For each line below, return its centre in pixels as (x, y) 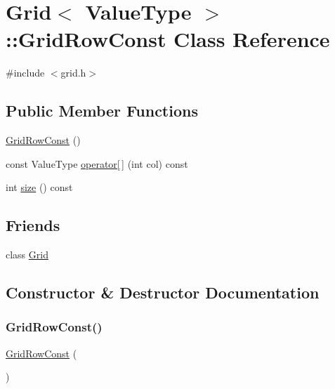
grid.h (73, 73)
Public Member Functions (102, 111)
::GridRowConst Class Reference (168, 39)
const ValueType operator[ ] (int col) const (97, 163)
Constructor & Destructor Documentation (163, 292)
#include (25, 73)
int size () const (39, 187)
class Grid (27, 255)
